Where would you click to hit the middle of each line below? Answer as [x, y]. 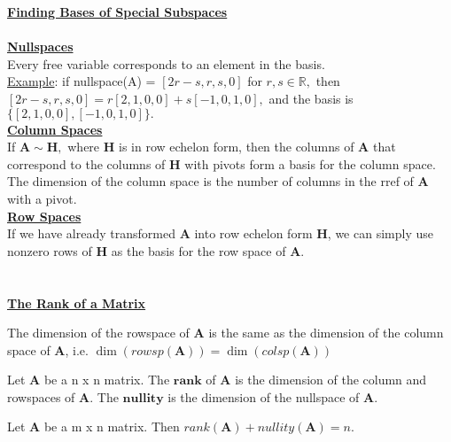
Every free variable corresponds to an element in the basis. [166, 63]
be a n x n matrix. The [107, 380]
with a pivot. [42, 198]
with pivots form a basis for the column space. [310, 163]
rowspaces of [41, 396]
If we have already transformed [91, 233]
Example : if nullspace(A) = [82, 81]
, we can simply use [380, 233]
